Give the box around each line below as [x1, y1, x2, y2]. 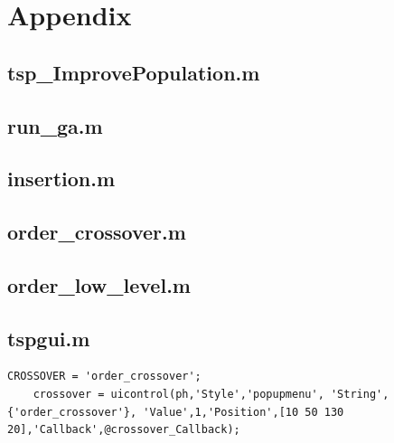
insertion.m [7, 165, 116, 193]
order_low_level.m [7, 270, 191, 298]
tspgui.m [7, 324, 90, 352]
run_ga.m [7, 111, 103, 139]
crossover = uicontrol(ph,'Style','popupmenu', [33, 388, 324, 401]
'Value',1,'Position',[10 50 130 [143, 405, 344, 419]
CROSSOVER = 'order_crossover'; [7, 370, 202, 383]
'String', [330, 388, 389, 401]
